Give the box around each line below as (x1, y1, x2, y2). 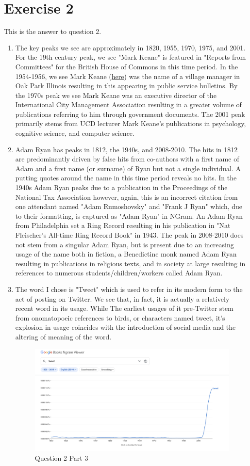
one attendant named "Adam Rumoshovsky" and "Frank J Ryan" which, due (15, 201, 243, 211)
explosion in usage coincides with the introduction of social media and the (15, 322, 236, 332)
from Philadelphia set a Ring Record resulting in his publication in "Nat (15, 220, 231, 230)
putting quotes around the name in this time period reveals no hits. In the (15, 173, 237, 183)
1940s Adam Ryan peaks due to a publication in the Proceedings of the (15, 182, 228, 193)
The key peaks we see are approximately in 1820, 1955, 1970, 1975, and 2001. (15, 42, 246, 52)
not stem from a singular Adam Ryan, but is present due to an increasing (15, 239, 234, 249)
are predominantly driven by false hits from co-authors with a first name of (15, 154, 239, 164)
